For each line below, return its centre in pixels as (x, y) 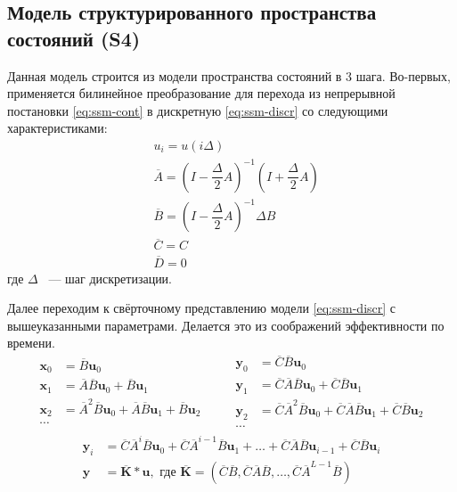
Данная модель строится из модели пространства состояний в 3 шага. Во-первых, (229, 75)
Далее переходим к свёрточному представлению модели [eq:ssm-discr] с (202, 308)
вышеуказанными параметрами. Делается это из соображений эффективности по (226, 325)
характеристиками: (57, 128)
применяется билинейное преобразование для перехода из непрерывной (201, 93)
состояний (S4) (74, 38)
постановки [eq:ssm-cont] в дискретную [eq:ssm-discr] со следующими (198, 110)
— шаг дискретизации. (110, 278)
